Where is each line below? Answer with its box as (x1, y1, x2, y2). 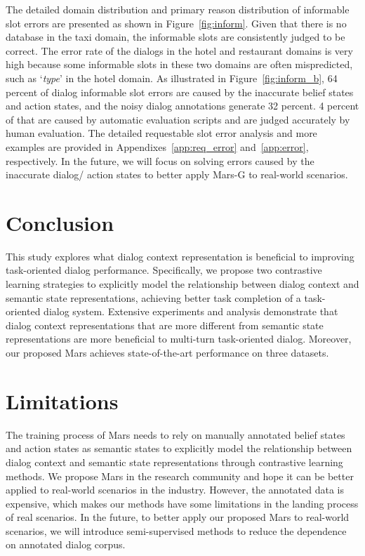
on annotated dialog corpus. (6, 537, 126, 552)
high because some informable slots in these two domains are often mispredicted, (6, 57, 353, 72)
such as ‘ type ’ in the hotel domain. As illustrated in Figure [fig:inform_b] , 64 (6, 70, 338, 85)
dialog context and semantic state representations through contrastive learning (6, 454, 343, 469)
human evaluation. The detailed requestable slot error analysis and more (6, 126, 317, 140)
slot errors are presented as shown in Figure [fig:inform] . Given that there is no (6, 15, 347, 30)
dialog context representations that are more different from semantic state (6, 317, 324, 332)
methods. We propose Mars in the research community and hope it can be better (6, 468, 354, 483)
